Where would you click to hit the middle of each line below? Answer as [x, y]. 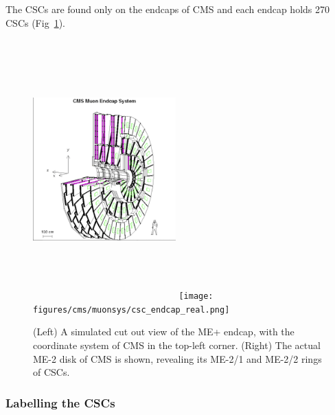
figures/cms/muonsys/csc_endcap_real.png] [131, 310]
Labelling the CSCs [60, 402]
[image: [196, 296]
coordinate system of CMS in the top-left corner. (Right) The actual [177, 345]
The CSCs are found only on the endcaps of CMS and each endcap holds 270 [167, 9]
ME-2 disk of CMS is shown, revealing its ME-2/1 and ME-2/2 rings [177, 358]
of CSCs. [51, 372]
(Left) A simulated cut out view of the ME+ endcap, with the [164, 332]
